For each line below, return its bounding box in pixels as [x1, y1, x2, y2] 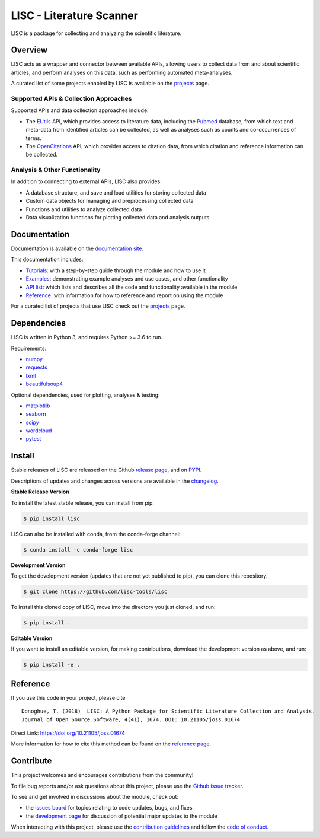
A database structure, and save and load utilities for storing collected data [25, 189, 207, 196]
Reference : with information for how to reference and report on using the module [25, 291, 223, 299]
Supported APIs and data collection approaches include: [11, 107, 149, 114]
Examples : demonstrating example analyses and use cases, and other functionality [25, 275, 228, 282]
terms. [25, 134, 41, 142]
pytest [25, 435, 41, 442]
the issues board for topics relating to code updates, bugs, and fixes [25, 804, 193, 811]
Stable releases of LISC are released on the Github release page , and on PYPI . [11, 466, 202, 474]
